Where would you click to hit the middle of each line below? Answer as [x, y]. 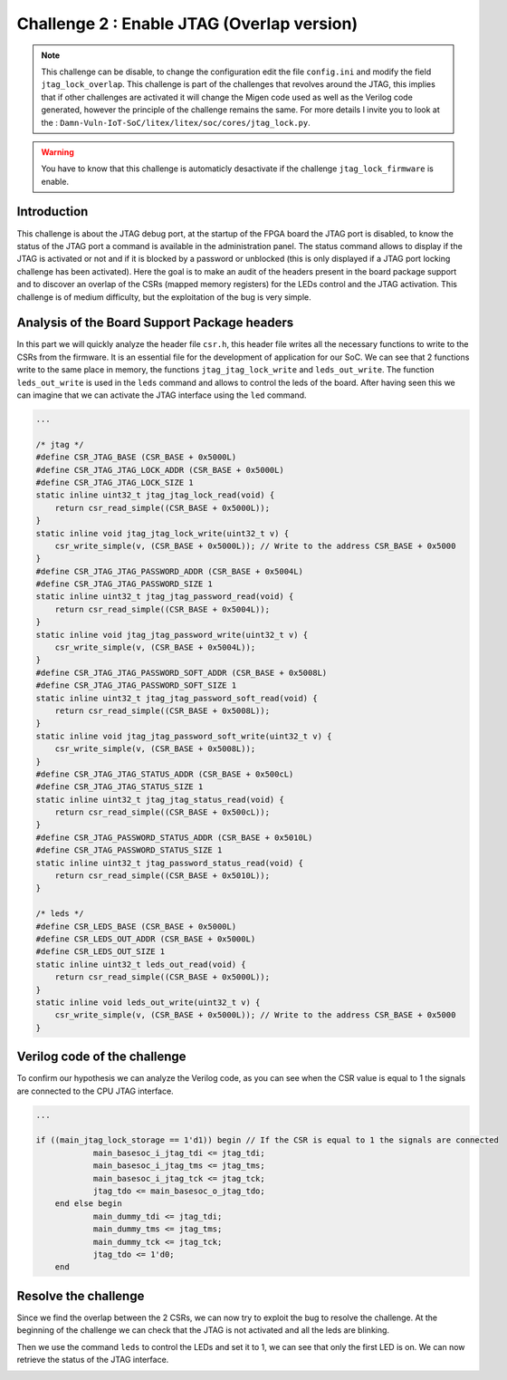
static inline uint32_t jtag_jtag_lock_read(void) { [155, 495]
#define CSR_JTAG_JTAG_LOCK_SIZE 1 [115, 482]
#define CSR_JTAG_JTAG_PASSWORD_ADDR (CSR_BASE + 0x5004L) [169, 571]
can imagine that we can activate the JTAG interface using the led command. [162, 395]
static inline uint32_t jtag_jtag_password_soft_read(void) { [177, 698]
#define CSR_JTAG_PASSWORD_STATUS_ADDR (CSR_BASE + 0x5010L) [174, 837]
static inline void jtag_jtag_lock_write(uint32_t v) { [163, 533]
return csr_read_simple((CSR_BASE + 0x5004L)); [163, 609]
